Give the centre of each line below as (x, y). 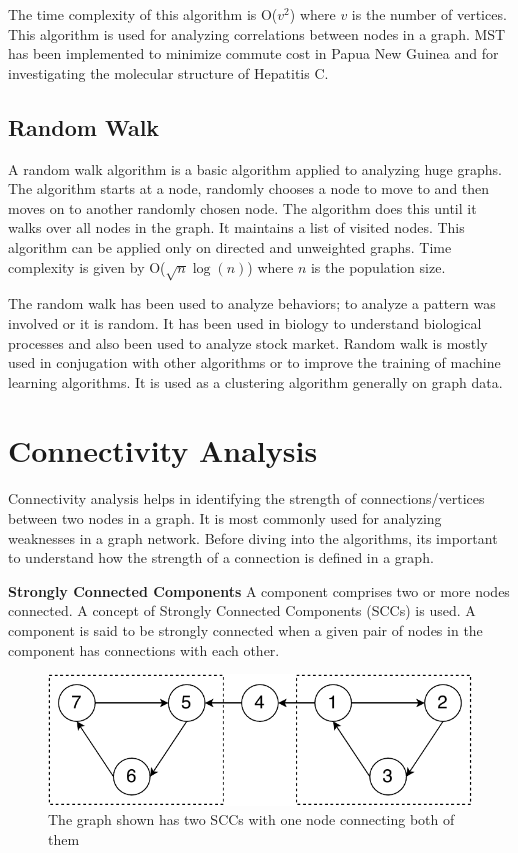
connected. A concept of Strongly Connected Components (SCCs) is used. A (242, 610)
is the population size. (378, 266)
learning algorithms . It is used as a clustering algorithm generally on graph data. (255, 381)
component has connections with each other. (144, 649)
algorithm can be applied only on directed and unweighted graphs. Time (230, 246)
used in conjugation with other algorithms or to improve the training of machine (254, 362)
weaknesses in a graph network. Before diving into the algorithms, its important (253, 537)
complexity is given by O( (87, 266)
